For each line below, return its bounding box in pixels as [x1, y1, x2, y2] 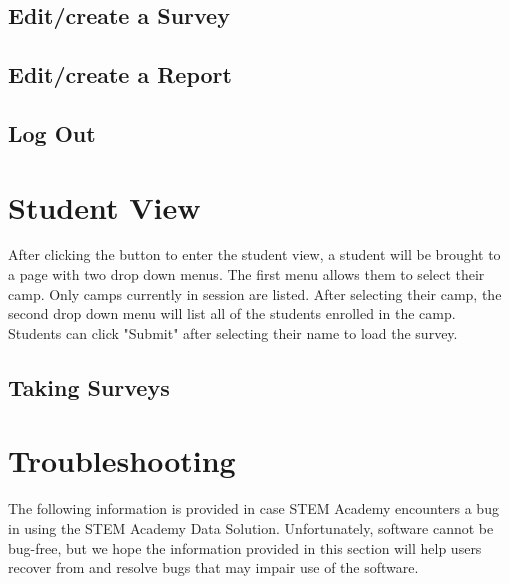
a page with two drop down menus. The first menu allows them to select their [8, 264, 485, 285]
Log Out [8, 117, 96, 148]
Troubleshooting [8, 440, 236, 481]
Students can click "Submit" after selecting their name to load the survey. [8, 322, 458, 343]
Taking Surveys [8, 371, 170, 402]
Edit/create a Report [8, 59, 232, 90]
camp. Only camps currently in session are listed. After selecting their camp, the [8, 283, 502, 304]
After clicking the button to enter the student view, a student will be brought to [8, 244, 501, 265]
